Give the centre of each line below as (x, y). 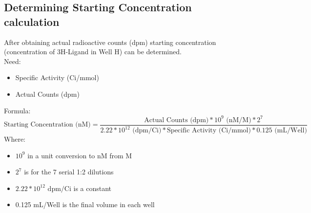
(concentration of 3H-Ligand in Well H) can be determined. (93, 52)
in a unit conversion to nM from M (80, 155)
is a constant (93, 188)
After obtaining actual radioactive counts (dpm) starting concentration (110, 42)
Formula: (17, 110)
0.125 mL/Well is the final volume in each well (85, 204)
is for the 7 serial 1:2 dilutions (69, 172)
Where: (15, 139)
